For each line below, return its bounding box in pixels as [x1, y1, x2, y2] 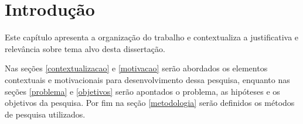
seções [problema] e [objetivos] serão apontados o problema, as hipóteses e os [5, 85, 280, 97]
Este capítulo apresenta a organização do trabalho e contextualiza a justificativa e [5, 31, 299, 43]
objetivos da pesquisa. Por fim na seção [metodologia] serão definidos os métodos [5, 97, 295, 109]
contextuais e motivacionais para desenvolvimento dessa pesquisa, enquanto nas [5, 73, 290, 85]
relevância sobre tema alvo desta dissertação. [5, 42, 165, 54]
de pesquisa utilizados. [5, 108, 86, 120]
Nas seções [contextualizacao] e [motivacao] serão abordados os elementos [5, 62, 268, 74]
